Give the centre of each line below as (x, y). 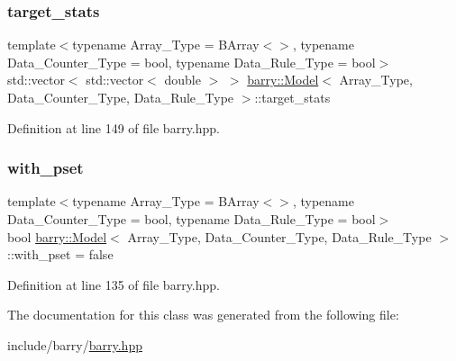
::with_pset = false (60, 254)
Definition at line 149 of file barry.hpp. (114, 127)
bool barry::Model (57, 236)
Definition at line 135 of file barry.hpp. (114, 284)
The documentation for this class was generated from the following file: (203, 315)
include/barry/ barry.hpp (75, 344)
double (182, 80)
